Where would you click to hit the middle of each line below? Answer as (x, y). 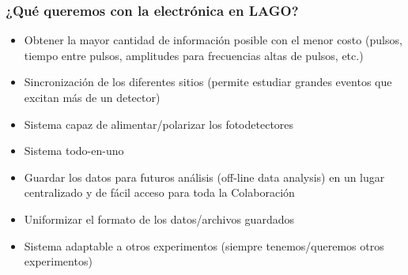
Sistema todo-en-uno (74, 151)
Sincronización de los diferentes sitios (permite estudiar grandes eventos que (208, 82)
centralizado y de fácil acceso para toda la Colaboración (159, 192)
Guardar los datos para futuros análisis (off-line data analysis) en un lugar (204, 177)
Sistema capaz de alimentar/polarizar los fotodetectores (159, 124)
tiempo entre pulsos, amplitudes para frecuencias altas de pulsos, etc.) (194, 55)
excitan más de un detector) (92, 97)
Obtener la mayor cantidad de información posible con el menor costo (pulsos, (213, 40)
